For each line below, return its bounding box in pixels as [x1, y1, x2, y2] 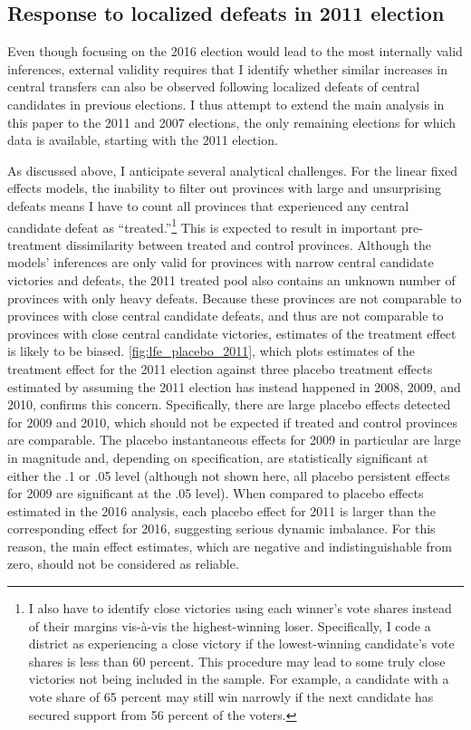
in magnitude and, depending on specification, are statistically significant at [7, 447, 428, 466]
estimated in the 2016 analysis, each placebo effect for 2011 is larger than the [7, 501, 436, 520]
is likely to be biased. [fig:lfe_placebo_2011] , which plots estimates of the [7, 341, 415, 360]
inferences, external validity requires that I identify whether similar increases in [7, 59, 447, 78]
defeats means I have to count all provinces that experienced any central [7, 196, 409, 215]
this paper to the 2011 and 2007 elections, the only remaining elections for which [7, 112, 457, 131]
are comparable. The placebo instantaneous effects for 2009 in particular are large [7, 430, 461, 449]
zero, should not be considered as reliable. [7, 554, 239, 573]
